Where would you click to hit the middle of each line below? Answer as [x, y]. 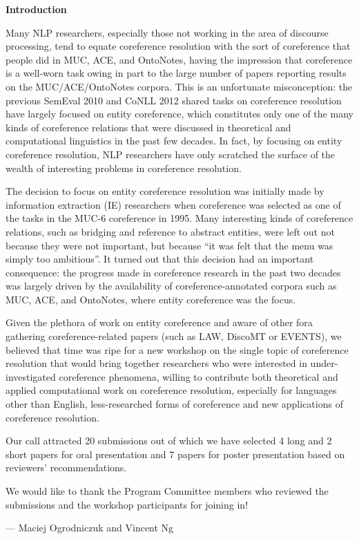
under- [324, 363]
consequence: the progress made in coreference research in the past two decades [173, 272]
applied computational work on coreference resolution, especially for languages [171, 390]
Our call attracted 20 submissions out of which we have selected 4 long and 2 [169, 441]
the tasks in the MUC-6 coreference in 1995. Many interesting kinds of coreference [179, 218]
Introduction [36, 9]
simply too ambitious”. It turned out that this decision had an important [160, 259]
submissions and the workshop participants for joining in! [127, 504]
